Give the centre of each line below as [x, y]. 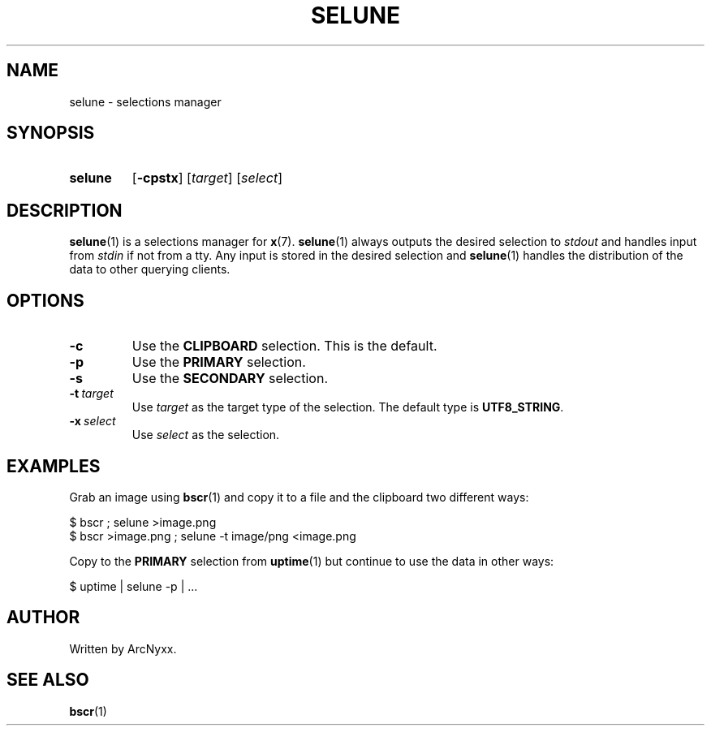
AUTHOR [43, 618]
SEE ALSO [48, 680]
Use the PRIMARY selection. [219, 362]
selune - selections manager [145, 101]
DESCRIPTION [65, 210]
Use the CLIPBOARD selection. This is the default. [284, 346]
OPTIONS [45, 300]
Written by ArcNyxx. [123, 648]
